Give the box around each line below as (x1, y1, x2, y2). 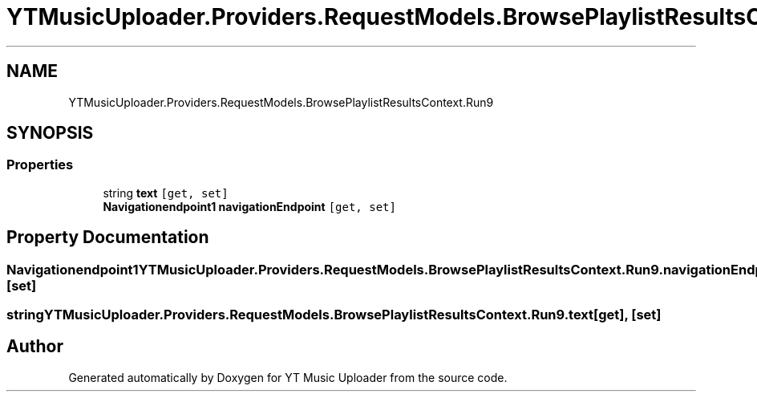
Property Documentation (6, 227, 209, 248)
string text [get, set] (103, 185, 229, 200)
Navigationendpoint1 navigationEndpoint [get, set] (103, 199, 396, 213)
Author (6, 336, 63, 357)
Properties (6, 156, 74, 173)
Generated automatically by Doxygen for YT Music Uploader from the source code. (68, 370, 508, 384)
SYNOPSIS (6, 123, 94, 144)
